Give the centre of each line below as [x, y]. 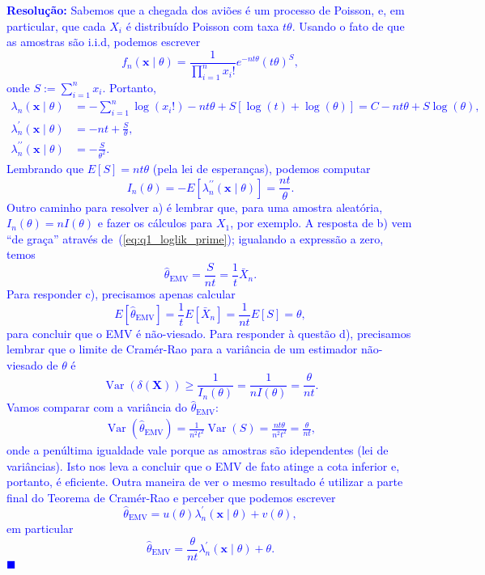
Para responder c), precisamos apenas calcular [121, 293]
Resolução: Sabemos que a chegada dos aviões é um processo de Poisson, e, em [206, 10]
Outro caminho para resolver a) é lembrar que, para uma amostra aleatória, [195, 207]
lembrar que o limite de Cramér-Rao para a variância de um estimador [182, 349]
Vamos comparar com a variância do [97, 407]
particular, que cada [56, 25]
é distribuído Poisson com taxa [202, 25]
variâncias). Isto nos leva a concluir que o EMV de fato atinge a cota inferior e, [203, 465]
